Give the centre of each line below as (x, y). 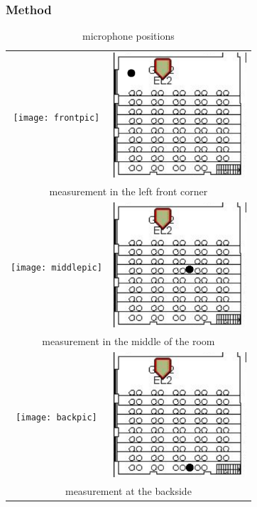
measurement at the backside (128, 491)
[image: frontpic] (56, 118)
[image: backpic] (56, 417)
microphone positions (128, 36)
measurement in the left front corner (128, 191)
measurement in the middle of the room (128, 341)
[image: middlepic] (56, 267)
